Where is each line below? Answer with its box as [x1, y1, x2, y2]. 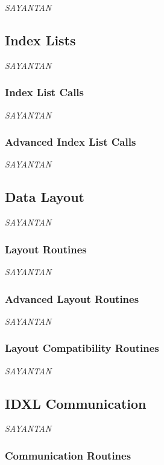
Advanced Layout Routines [5, 291, 139, 306]
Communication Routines [5, 447, 131, 463]
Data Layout [5, 187, 84, 206]
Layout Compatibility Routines [5, 340, 159, 356]
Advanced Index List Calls [5, 134, 136, 149]
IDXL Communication [5, 394, 147, 412]
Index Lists [5, 30, 76, 49]
